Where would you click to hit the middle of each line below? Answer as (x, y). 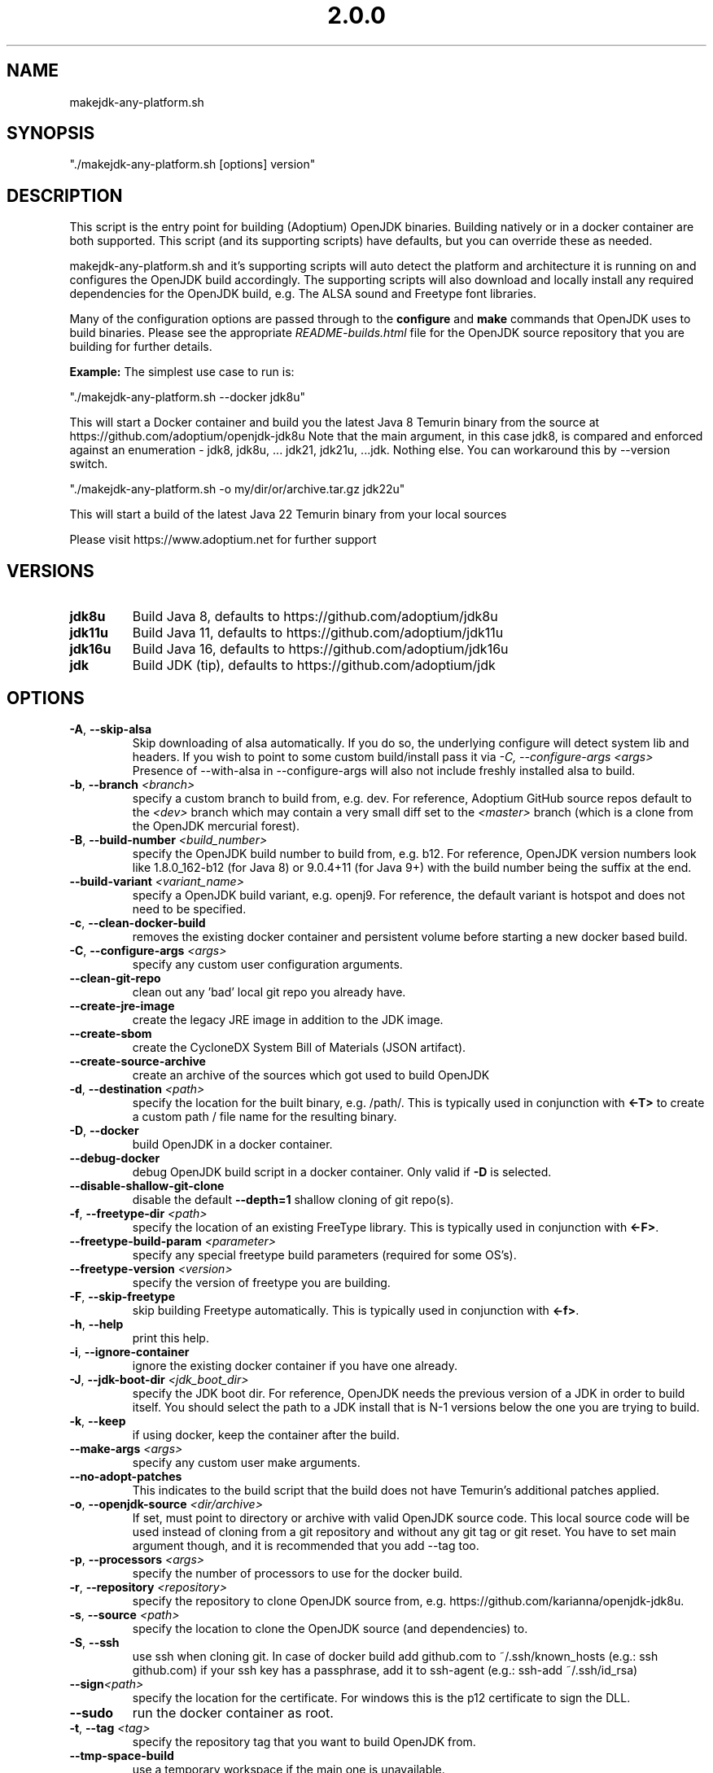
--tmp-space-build (122, 1755)
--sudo (92, 1712)
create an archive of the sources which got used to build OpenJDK (311, 1075)
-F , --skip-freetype (122, 1296)
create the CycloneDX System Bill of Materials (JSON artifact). (299, 1047)
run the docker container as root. (233, 1712)
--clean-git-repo (115, 978)
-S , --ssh (94, 1642)
